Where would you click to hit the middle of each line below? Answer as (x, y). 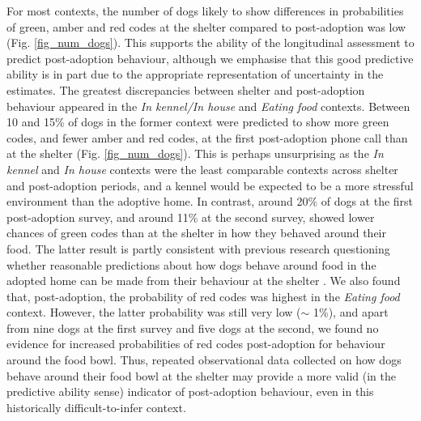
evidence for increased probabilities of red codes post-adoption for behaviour (196, 344)
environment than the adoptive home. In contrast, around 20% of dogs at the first (210, 201)
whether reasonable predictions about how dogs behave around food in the (191, 264)
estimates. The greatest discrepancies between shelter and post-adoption (186, 89)
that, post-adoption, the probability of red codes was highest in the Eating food (203, 296)
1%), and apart (351, 312)
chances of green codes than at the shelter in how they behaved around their (196, 233)
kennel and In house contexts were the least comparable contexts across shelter (202, 169)
